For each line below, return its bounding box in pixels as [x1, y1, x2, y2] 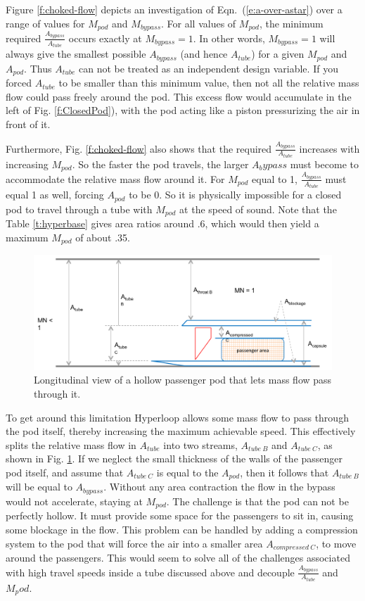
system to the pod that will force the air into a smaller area [6, 536, 263, 550]
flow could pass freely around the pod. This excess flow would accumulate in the [6, 89, 352, 103]
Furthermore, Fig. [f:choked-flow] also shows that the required [6, 141, 272, 156]
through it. [34, 386, 81, 401]
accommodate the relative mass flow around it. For [6, 171, 225, 186]
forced [6, 75, 32, 90]
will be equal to [6, 479, 72, 494]
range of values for [6, 15, 85, 30]
